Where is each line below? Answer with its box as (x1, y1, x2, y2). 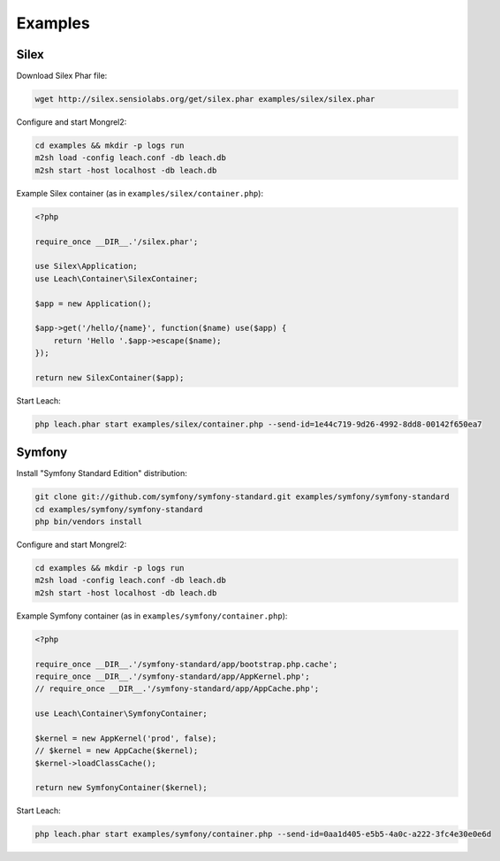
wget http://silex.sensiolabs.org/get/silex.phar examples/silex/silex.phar (34, 94, 375, 104)
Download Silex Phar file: (16, 71, 108, 81)
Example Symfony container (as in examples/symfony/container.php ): (16, 611, 288, 621)
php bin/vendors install (34, 517, 143, 527)
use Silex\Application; (34, 261, 139, 272)
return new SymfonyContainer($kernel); (34, 783, 208, 793)
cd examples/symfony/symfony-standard (34, 504, 203, 514)
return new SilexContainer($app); (34, 373, 185, 382)
